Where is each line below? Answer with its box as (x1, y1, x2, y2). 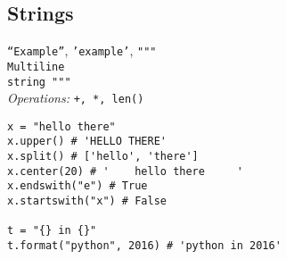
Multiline (7, 60, 65, 73)
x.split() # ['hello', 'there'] (7, 150, 199, 163)
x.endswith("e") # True (7, 180, 148, 193)
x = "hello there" (7, 120, 116, 133)
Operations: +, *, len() (7, 88, 144, 107)
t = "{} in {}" (7, 224, 97, 238)
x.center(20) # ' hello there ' (7, 164, 243, 178)
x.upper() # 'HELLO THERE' (7, 135, 167, 148)
